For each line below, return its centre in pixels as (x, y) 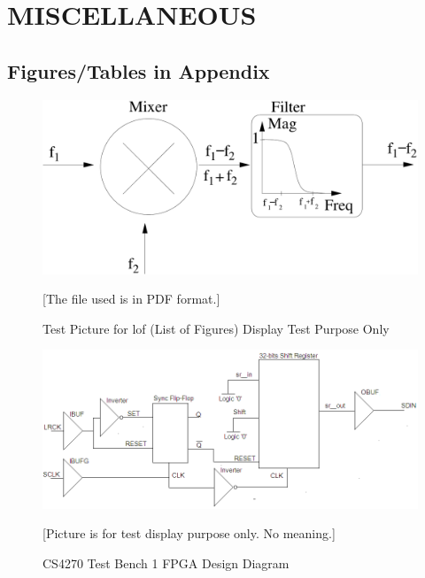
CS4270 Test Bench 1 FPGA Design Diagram (166, 563)
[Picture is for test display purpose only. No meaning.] (189, 533)
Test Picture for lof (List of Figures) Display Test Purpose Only (216, 328)
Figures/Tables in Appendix (139, 70)
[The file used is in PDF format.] (131, 299)
